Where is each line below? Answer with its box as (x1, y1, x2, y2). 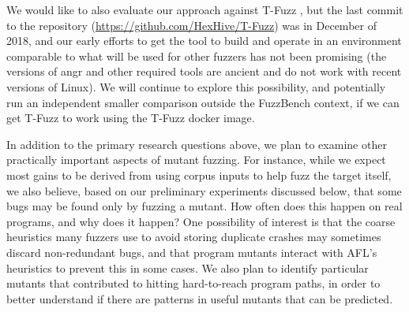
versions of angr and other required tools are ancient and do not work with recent (6, 63, 402, 80)
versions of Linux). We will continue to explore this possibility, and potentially (6, 78, 386, 95)
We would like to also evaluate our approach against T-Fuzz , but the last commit (6, 2, 403, 17)
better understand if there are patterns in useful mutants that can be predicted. (6, 290, 393, 306)
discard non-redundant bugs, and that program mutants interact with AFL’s (6, 243, 377, 260)
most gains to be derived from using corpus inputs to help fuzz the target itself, (6, 166, 392, 183)
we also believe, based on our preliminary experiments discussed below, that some (6, 182, 402, 199)
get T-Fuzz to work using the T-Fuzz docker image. (6, 110, 255, 126)
